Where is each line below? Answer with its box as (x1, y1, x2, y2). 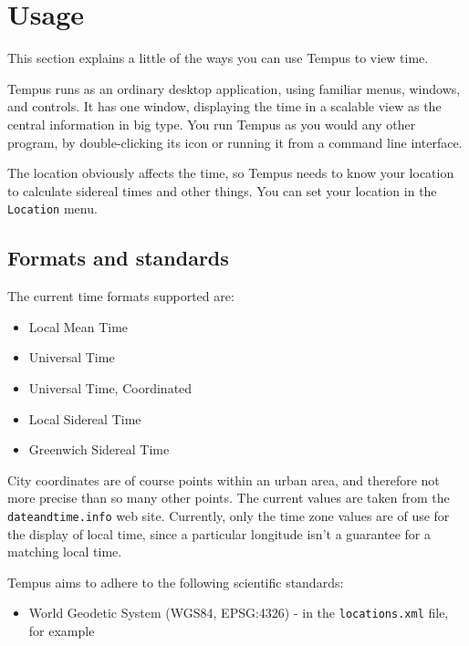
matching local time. (7, 542, 122, 561)
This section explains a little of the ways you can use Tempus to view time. (7, 48, 429, 68)
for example (28, 620, 95, 640)
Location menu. (7, 199, 98, 218)
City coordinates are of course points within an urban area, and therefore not (7, 470, 440, 489)
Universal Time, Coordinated (28, 378, 193, 397)
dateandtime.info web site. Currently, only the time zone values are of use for (7, 505, 450, 525)
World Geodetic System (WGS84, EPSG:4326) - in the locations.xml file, (28, 603, 449, 622)
